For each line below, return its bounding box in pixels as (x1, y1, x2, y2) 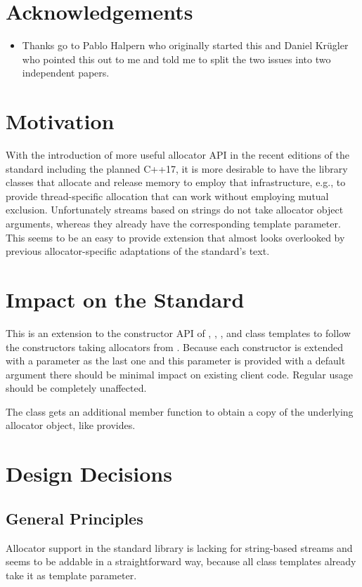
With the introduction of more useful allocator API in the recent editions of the (6, 147, 349, 162)
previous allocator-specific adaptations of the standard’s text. (6, 244, 270, 258)
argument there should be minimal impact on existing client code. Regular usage (6, 367, 354, 381)
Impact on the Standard (6, 284, 245, 313)
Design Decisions (6, 459, 172, 488)
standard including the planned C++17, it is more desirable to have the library (6, 161, 348, 176)
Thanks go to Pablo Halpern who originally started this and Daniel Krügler (22, 38, 349, 53)
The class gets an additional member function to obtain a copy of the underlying (6, 404, 354, 418)
